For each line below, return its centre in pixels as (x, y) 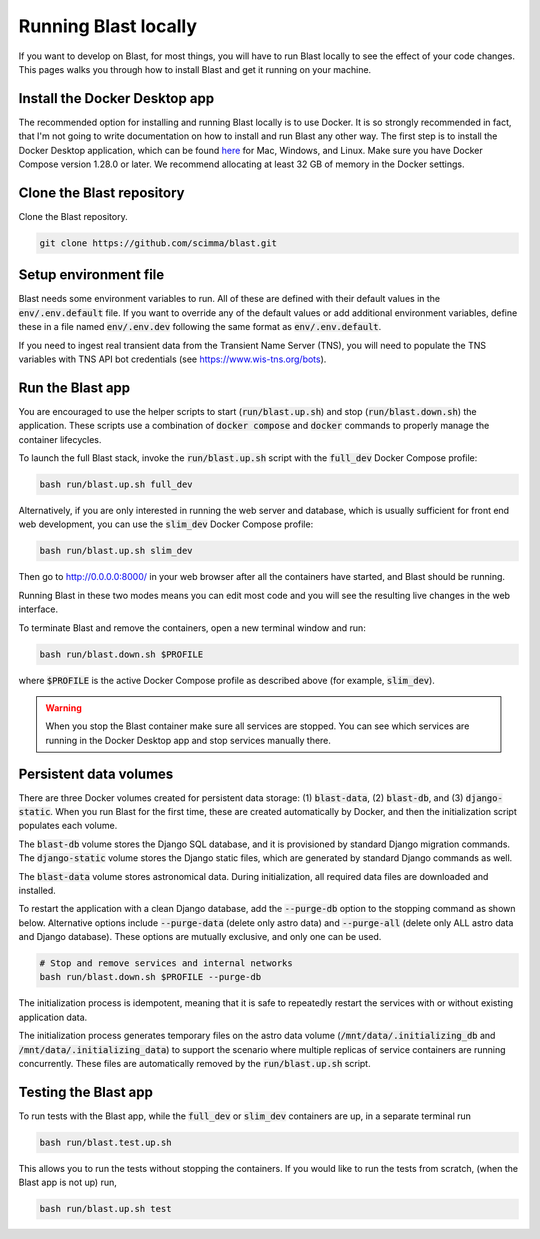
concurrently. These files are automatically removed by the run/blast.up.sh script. (194, 1064)
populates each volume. (68, 826)
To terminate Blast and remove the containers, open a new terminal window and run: (192, 627)
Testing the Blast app (86, 1091)
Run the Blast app (74, 387)
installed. (37, 890)
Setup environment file (91, 275)
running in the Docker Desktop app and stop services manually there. (188, 740)
